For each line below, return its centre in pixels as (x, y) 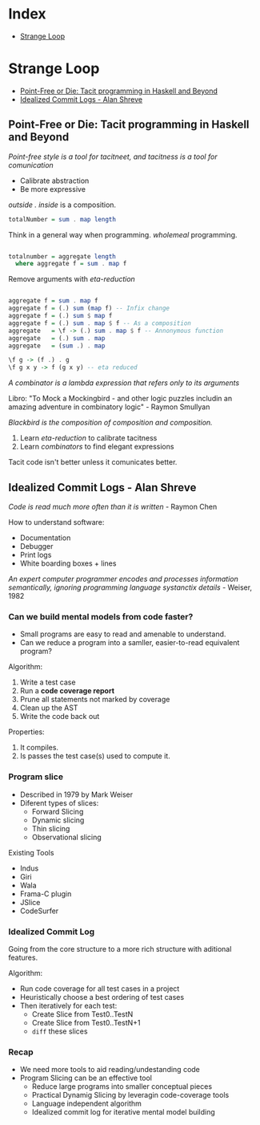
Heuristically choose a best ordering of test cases (102, 997)
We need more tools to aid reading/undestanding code (110, 1070)
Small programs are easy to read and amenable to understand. (123, 634)
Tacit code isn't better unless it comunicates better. (93, 462)
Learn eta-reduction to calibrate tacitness (88, 438)
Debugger (36, 546)
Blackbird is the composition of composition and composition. (111, 423)
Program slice (36, 777)
